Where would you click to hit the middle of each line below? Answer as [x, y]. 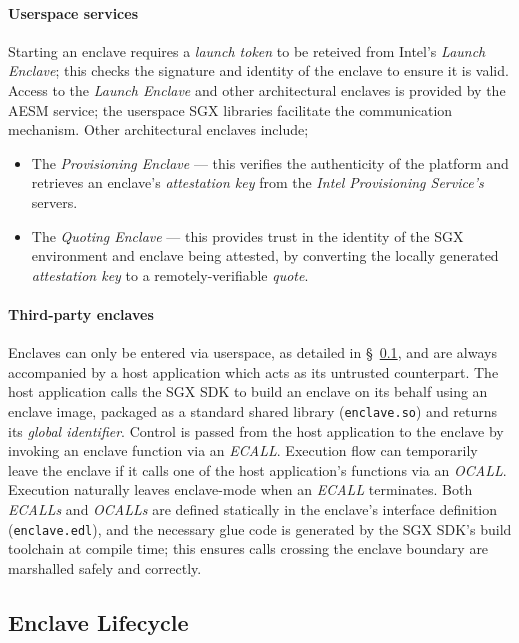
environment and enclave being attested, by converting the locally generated [265, 255]
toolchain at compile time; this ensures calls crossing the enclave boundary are [248, 548]
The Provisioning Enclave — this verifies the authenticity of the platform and [270, 162]
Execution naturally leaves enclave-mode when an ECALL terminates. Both [240, 489]
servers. [54, 201]
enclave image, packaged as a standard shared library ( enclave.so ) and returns [253, 410]
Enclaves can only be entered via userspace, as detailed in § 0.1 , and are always [252, 352]
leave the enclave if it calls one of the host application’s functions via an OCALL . [257, 469]
